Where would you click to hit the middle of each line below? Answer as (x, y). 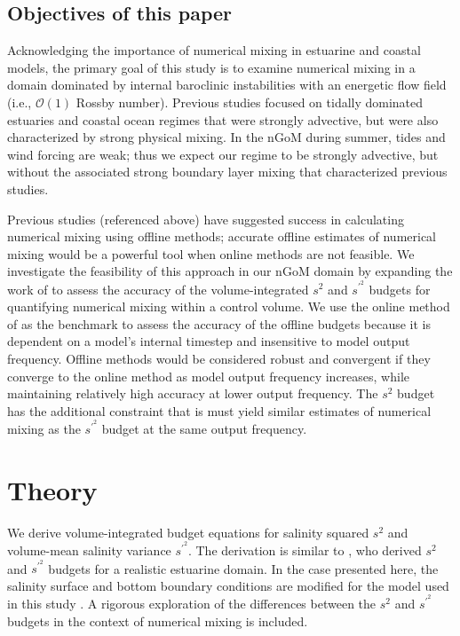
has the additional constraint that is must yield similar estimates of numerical (219, 410)
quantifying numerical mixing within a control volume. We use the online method (229, 306)
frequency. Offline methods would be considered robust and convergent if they (219, 358)
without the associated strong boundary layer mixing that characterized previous (227, 172)
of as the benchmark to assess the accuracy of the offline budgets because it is (219, 323)
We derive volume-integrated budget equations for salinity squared (188, 532)
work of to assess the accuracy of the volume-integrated (158, 289)
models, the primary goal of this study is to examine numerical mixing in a (211, 67)
